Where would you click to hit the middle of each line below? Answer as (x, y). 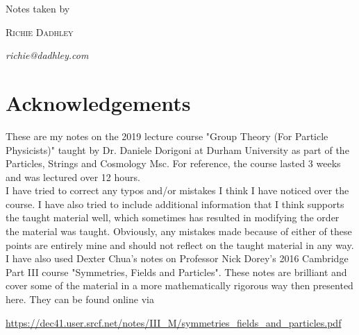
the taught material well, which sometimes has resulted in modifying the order (173, 217)
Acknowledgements (98, 102)
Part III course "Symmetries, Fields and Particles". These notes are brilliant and (176, 272)
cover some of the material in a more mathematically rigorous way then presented (179, 285)
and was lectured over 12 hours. (73, 177)
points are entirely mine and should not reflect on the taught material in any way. (180, 244)
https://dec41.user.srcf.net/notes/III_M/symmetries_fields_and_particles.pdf (174, 322)
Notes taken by (38, 8)
